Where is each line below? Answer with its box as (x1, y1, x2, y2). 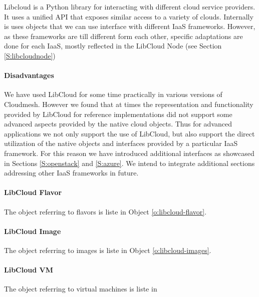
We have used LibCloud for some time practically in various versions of (4, 89, 222, 99)
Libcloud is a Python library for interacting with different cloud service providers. (4, 1, 255, 11)
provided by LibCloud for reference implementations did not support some (4, 108, 232, 119)
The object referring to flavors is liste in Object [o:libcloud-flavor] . (4, 206, 207, 216)
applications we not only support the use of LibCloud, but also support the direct (4, 128, 255, 138)
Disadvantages (4, 70, 54, 80)
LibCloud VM (4, 264, 53, 275)
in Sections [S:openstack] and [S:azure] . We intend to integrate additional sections (4, 157, 255, 168)
